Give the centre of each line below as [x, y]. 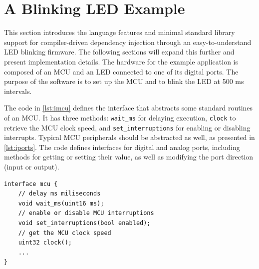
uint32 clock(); [45, 243]
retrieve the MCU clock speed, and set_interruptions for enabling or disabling [127, 127]
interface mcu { [31, 184]
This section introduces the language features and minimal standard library [120, 32]
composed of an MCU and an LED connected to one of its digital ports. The [121, 71]
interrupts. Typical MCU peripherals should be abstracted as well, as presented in [129, 137]
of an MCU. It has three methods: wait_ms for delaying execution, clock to [120, 117]
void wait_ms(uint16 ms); [61, 203]
